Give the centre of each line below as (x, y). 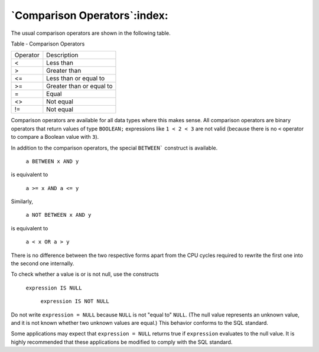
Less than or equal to (76, 79)
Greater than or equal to (79, 86)
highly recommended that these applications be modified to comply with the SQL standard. (122, 342)
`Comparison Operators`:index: (89, 15)
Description (62, 55)
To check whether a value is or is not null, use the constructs (85, 274)
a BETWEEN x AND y (52, 161)
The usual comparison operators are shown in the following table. (91, 33)
